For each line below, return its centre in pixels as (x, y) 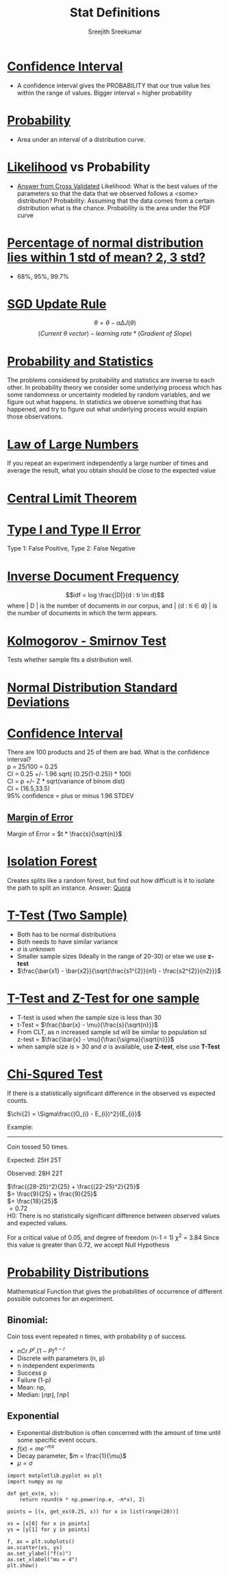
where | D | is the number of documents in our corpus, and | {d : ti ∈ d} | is (112, 606)
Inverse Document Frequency (93, 576)
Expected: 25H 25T (35, 1160)
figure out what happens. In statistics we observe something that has (104, 402)
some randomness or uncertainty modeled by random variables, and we (109, 395)
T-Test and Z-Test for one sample (103, 999)
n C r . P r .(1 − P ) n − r (41, 1351)
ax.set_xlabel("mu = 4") (42, 1560)
